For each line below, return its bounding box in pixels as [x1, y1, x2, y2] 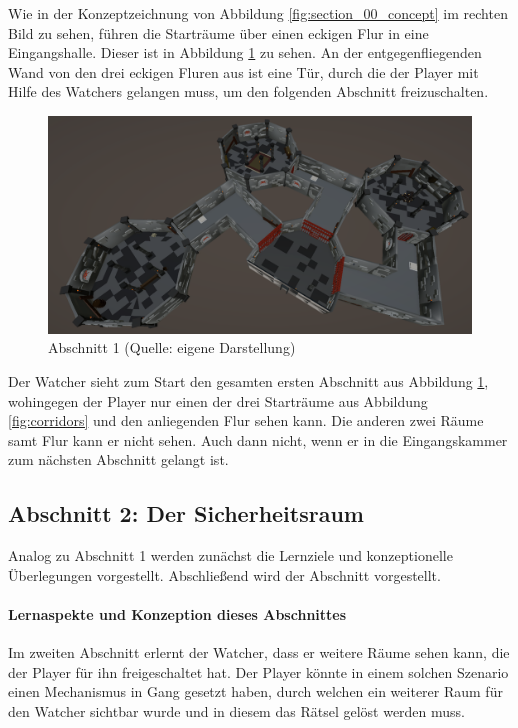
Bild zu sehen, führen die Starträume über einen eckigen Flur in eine [8, 22, 429, 43]
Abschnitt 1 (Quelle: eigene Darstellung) [48, 337, 296, 358]
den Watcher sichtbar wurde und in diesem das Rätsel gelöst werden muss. [8, 700, 466, 721]
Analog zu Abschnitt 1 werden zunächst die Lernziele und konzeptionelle [8, 545, 453, 566]
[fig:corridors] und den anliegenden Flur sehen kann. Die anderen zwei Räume [8, 410, 484, 431]
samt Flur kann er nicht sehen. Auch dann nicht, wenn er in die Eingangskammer [8, 429, 508, 450]
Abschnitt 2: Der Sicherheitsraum [8, 498, 364, 529]
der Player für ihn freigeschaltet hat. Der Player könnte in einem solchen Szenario [8, 661, 509, 682]
